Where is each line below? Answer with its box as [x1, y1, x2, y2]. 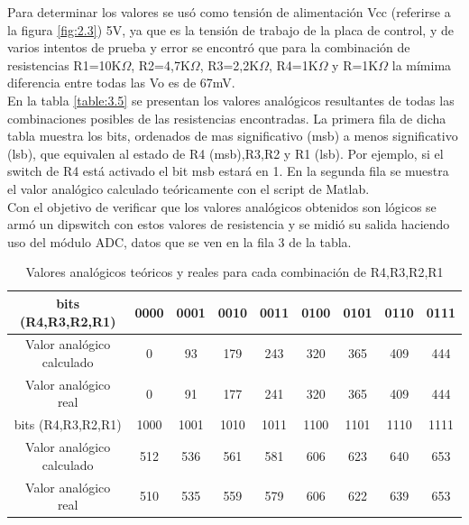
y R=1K [332, 55, 379, 74]
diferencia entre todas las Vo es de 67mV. [7, 73, 235, 92]
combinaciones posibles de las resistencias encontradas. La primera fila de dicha [7, 108, 446, 127]
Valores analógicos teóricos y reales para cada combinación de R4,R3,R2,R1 [25, 262, 444, 281]
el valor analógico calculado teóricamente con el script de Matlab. [7, 179, 370, 198]
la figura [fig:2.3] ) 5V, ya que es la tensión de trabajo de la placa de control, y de [7, 20, 454, 39]
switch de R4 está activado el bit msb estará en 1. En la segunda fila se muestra [7, 161, 449, 180]
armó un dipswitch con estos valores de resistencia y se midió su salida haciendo [7, 215, 450, 234]
